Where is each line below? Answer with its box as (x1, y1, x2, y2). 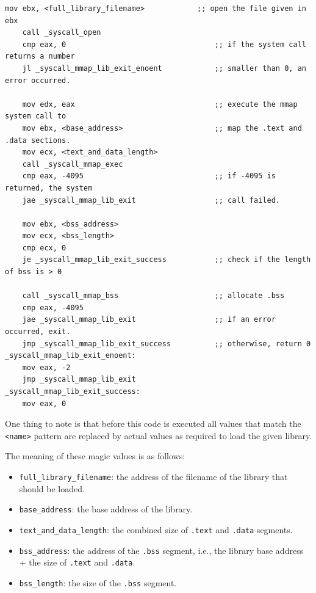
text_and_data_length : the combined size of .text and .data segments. (19, 523, 293, 536)
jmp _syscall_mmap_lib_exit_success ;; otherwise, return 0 (22, 339, 311, 348)
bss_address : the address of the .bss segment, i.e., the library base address (19, 544, 304, 556)
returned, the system (5, 183, 93, 192)
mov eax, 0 (22, 399, 66, 408)
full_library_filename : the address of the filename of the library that (19, 470, 288, 483)
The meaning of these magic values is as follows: (5, 449, 185, 462)
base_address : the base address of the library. (19, 503, 193, 515)
